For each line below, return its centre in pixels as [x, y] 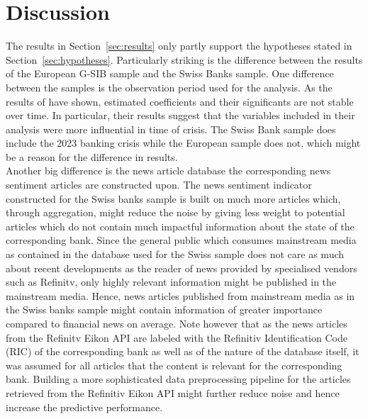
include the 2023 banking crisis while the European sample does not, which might [183, 143]
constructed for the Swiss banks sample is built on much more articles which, [173, 198]
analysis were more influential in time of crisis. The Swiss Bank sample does [171, 129]
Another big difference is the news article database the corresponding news [168, 171]
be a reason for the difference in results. [92, 156]
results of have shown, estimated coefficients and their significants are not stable [180, 101]
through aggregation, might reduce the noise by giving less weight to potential [175, 212]
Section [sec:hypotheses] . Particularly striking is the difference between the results [184, 59]
